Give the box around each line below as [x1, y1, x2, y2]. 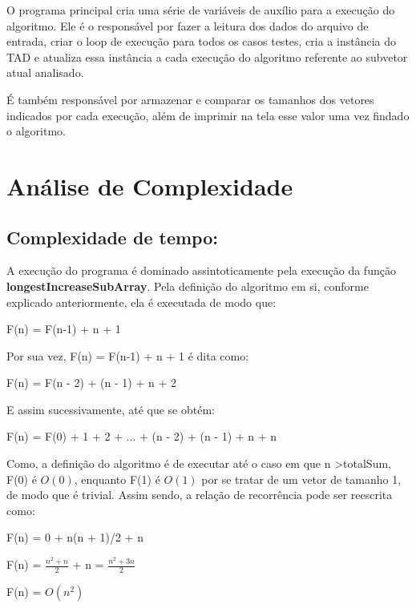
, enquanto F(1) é [74, 470, 160, 487]
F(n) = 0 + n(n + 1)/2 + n [6, 529, 143, 546]
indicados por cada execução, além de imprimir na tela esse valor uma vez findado [6, 107, 410, 123]
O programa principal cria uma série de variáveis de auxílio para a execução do [6, 2, 395, 18]
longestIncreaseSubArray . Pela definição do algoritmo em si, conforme [6, 277, 369, 294]
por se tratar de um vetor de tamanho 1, [201, 470, 402, 487]
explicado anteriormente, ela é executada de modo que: [6, 293, 277, 310]
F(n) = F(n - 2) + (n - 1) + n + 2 [6, 374, 176, 391]
